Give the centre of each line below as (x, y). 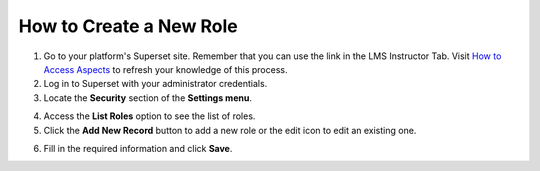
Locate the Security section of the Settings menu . (147, 97)
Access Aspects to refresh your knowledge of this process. (165, 69)
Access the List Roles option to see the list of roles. (149, 116)
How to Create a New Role (128, 26)
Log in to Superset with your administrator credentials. (155, 84)
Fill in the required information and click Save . (138, 148)
